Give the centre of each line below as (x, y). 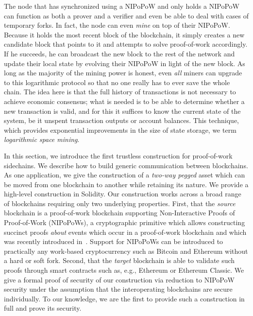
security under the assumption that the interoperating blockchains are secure (118, 289)
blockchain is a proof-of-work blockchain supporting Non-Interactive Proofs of (119, 213)
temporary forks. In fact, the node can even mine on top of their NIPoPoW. (117, 25)
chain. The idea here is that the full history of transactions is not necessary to (120, 92)
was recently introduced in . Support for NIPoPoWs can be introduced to (114, 241)
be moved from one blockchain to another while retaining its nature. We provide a (126, 184)
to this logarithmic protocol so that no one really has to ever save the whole (117, 82)
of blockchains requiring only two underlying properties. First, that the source (120, 203)
